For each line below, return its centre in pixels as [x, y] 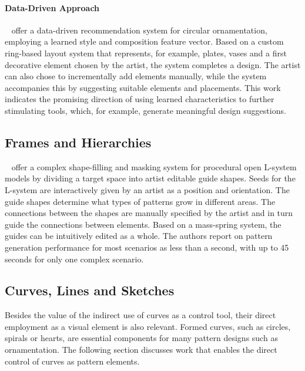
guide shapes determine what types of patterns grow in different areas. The [140, 201]
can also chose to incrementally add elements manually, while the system [136, 76]
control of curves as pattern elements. [72, 361]
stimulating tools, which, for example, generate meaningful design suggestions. [145, 110]
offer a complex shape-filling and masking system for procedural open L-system [154, 166]
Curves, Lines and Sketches [90, 290]
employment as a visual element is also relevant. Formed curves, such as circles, [148, 326]
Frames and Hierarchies [78, 142]
